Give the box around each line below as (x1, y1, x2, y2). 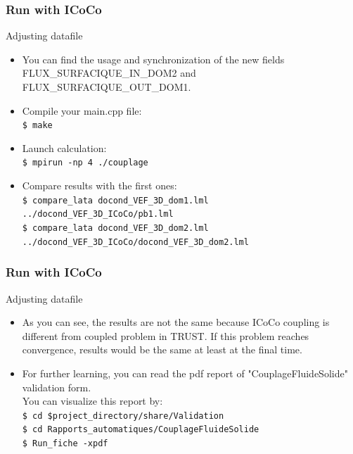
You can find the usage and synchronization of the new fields (22, 51, 285, 66)
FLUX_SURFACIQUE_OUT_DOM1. (22, 80, 191, 94)
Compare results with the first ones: (22, 178, 177, 193)
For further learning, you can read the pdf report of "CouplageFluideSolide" (22, 365, 348, 380)
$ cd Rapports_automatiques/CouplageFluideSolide (22, 424, 259, 435)
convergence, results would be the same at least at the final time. (22, 342, 302, 357)
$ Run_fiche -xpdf (22, 439, 108, 448)
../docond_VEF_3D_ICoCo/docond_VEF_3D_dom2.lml (22, 237, 249, 247)
